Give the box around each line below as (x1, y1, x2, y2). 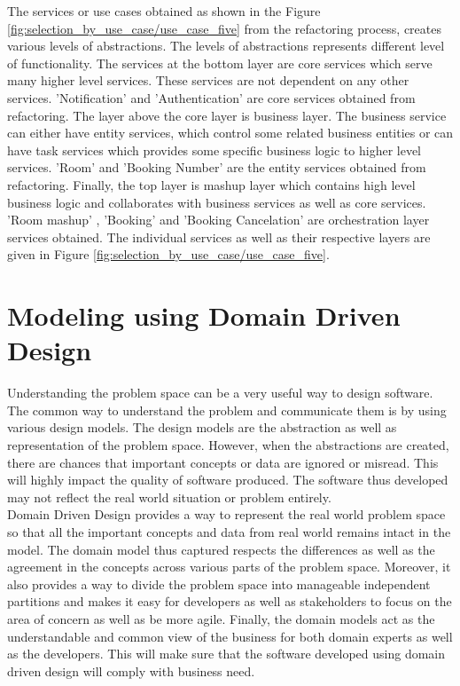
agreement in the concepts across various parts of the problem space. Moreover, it (7, 557, 451, 576)
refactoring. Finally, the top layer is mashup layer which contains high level (7, 175, 416, 193)
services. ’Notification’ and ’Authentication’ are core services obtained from (7, 88, 416, 106)
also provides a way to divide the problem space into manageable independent (7, 574, 431, 593)
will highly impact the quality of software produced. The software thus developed (7, 470, 448, 489)
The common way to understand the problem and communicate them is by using (7, 400, 447, 419)
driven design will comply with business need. (7, 661, 255, 680)
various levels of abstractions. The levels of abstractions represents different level (7, 36, 445, 55)
